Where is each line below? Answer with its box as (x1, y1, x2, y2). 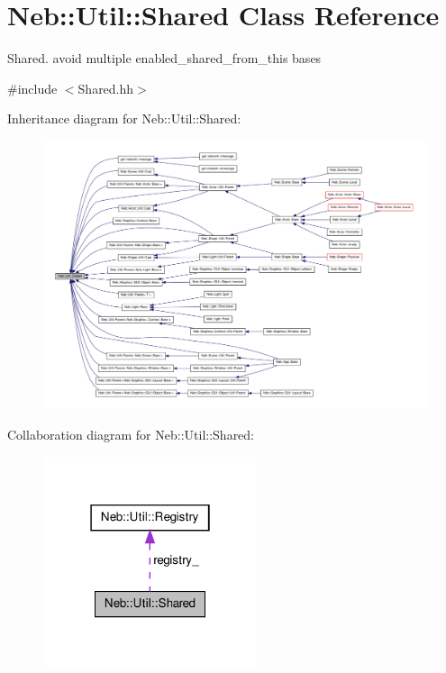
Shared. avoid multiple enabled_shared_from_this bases (7, 49, 322, 68)
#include (7, 78, 58, 97)
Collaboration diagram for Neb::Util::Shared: (7, 425, 255, 444)
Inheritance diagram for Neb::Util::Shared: (7, 109, 241, 128)
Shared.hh (77, 78, 134, 97)
